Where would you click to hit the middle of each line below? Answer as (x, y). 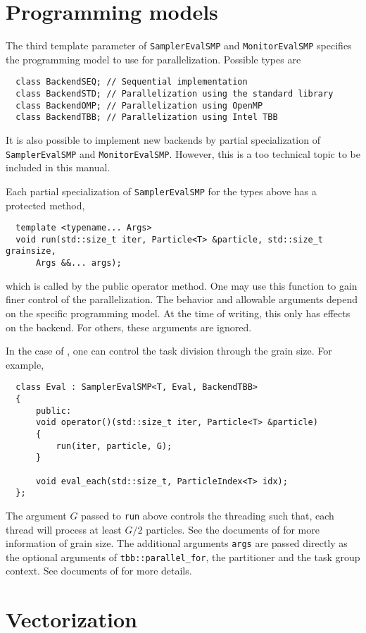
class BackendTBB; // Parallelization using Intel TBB (147, 117)
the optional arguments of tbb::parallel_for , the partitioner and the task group (183, 557)
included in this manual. (58, 167)
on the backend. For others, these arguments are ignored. (129, 327)
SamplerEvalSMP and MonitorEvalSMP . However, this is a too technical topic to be (183, 153)
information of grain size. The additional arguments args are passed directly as (177, 543)
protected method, (45, 205)
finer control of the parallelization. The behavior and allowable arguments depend (182, 299)
